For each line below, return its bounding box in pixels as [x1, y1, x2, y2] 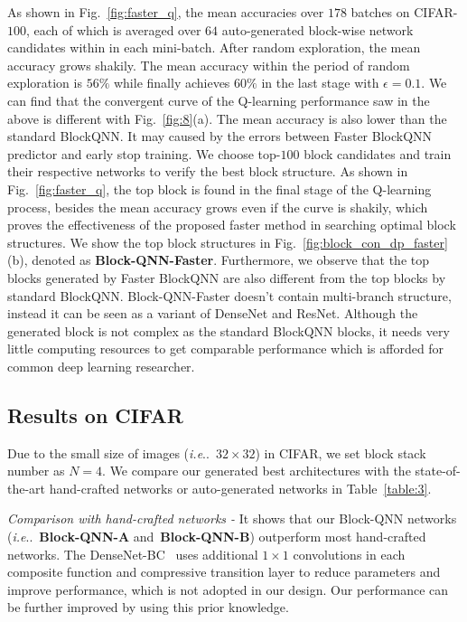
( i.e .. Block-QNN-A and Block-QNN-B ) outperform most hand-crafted [7, 527, 426, 546]
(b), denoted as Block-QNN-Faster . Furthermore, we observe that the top [7, 250, 430, 269]
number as [7, 461, 65, 480]
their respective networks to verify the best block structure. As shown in [7, 162, 408, 181]
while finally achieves [113, 73, 230, 92]
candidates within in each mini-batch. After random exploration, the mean [7, 38, 421, 57]
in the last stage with [261, 73, 379, 92]
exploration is [7, 73, 82, 92]
